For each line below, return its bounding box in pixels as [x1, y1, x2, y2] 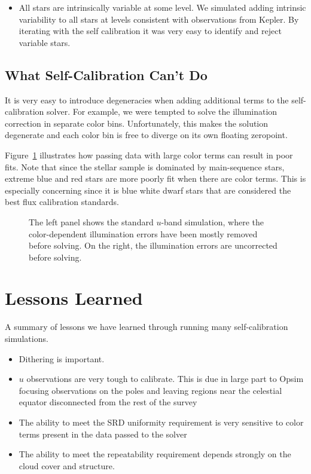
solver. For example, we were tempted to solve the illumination [47, 105, 278, 118]
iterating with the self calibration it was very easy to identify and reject [19, 25, 282, 37]
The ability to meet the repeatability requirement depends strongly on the [19, 448, 291, 460]
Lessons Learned [5, 286, 143, 310]
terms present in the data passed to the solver [19, 427, 187, 440]
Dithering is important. [19, 352, 105, 365]
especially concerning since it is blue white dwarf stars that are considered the [5, 184, 291, 196]
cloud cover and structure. [19, 459, 115, 472]
